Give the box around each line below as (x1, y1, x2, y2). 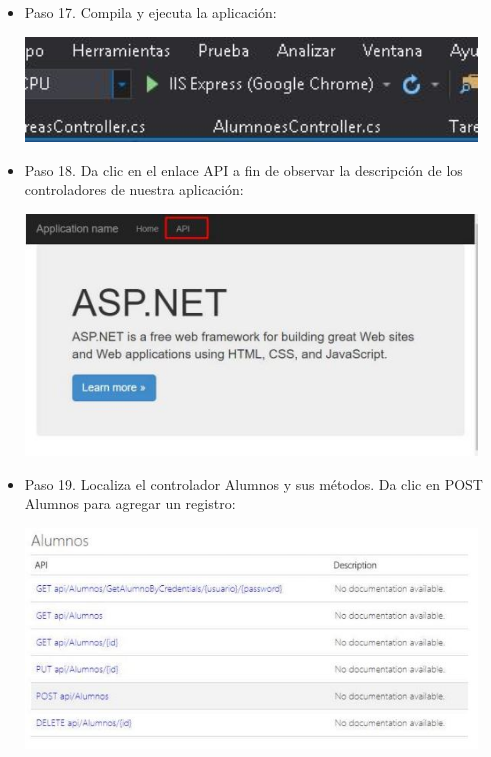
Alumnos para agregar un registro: (24, 493, 236, 514)
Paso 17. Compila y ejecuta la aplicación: (24, 2, 277, 22)
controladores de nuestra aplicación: (24, 179, 244, 200)
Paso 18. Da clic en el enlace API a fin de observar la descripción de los (24, 159, 463, 180)
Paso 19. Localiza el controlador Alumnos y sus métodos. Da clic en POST (24, 473, 483, 494)
